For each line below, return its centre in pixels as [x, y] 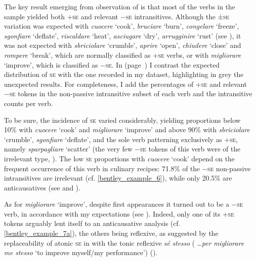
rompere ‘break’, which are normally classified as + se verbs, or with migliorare [123, 55]
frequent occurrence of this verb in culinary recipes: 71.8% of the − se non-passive [128, 168]
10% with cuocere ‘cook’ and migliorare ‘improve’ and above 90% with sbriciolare [127, 130]
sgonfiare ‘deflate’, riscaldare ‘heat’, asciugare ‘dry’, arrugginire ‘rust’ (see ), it [123, 35]
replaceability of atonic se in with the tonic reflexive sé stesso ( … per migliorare [124, 242]
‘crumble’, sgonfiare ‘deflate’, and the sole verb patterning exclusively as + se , [121, 139]
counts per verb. [28, 103]
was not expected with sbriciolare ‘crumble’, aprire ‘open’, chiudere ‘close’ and [123, 45]
